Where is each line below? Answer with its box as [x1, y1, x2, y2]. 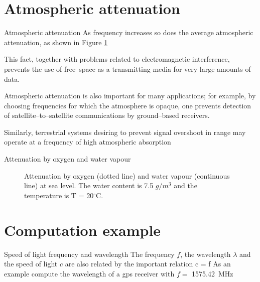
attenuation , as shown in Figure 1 [4, 37, 108, 47]
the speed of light [4, 258, 58, 269]
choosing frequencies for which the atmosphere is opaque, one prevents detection [4, 100, 251, 110]
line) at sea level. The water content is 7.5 [24, 180, 154, 191]
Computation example [4, 219, 161, 240]
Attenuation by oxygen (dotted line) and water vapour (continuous [24, 170, 230, 181]
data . [4, 73, 20, 84]
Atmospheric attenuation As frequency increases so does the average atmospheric [4, 27, 253, 38]
